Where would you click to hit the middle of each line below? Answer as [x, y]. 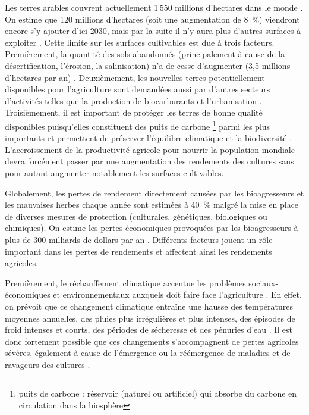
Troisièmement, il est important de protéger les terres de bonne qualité [134, 112]
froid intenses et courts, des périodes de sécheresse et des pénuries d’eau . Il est [149, 330]
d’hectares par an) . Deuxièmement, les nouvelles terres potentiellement [135, 77]
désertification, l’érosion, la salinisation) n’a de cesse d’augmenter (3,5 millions [148, 65]
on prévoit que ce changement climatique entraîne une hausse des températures [149, 306]
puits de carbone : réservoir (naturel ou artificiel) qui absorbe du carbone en [158, 393]
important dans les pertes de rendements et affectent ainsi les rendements [138, 251]
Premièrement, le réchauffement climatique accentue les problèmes [125, 283]
